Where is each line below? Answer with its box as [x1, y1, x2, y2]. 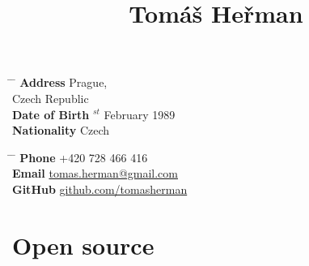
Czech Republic [12, 89, 89, 106]
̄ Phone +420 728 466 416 [12, 148, 148, 165]
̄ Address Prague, [12, 74, 108, 91]
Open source [12, 228, 154, 261]
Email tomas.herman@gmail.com [12, 165, 178, 182]
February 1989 [104, 105, 176, 122]
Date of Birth [12, 105, 90, 122]
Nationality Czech [12, 122, 110, 139]
